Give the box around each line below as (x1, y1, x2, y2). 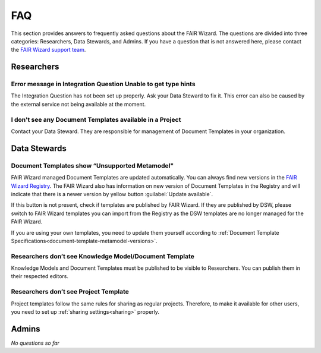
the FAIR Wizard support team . (11, 46, 86, 53)
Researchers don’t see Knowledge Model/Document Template (11, 252, 194, 260)
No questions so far (11, 339, 59, 346)
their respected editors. (11, 273, 68, 280)
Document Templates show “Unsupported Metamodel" (11, 161, 174, 169)
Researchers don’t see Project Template (11, 288, 129, 296)
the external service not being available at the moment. (11, 100, 146, 108)
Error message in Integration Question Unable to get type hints (11, 80, 196, 89)
